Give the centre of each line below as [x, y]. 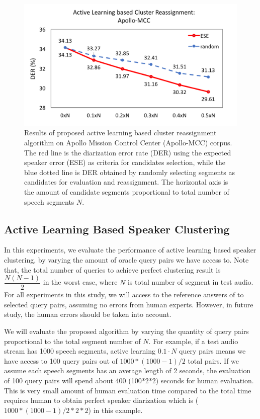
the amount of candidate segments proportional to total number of [127, 191]
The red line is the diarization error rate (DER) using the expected [128, 152]
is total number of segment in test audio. [190, 282]
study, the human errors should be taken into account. [88, 314]
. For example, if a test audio [193, 341]
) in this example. [115, 410]
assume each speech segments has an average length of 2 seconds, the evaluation [127, 370]
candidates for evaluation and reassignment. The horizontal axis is [126, 182]
